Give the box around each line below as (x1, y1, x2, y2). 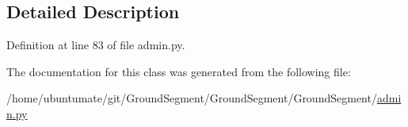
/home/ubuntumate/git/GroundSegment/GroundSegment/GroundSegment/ (6, 90, 377, 106)
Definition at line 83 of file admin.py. (6, 37, 185, 53)
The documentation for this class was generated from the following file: (6, 63, 351, 79)
